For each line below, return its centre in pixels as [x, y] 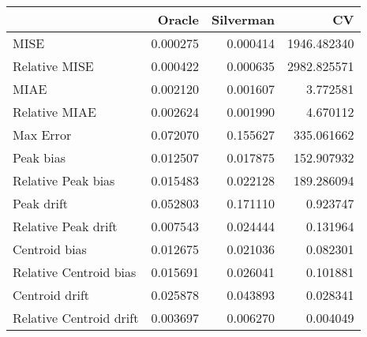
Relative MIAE [54, 112]
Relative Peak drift [65, 226]
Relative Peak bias [64, 180]
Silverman [243, 19]
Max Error [42, 135]
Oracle [178, 19]
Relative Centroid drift [76, 318]
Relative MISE [53, 66]
